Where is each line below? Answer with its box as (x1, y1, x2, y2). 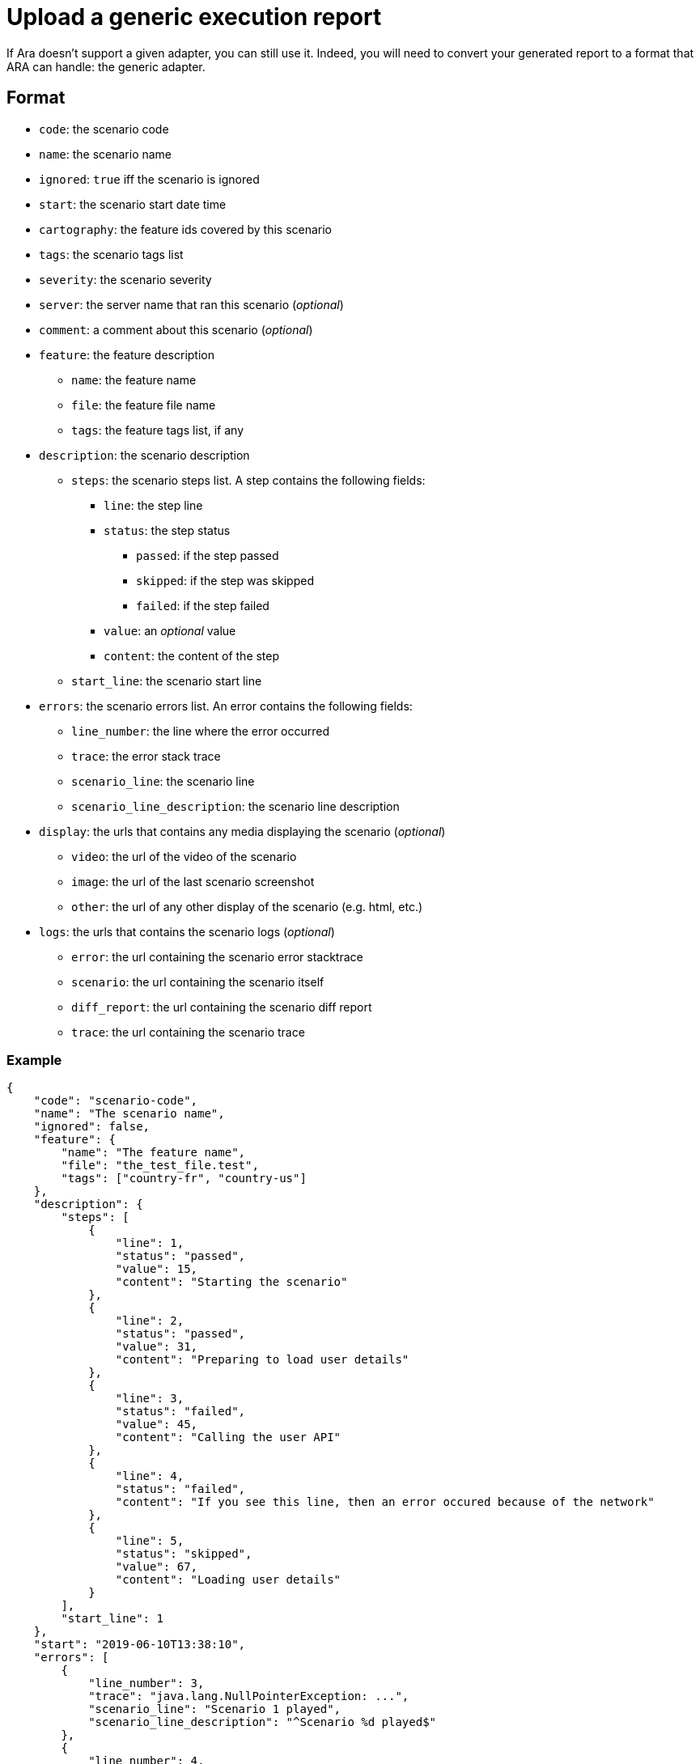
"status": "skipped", (115, 1547, 252, 1561)
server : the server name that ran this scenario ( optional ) (39, 297, 344, 312)
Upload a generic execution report (6, 3, 382, 31)
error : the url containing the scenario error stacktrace (71, 949, 363, 964)
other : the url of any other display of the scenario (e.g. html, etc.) (71, 899, 423, 914)
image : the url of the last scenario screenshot (71, 874, 315, 888)
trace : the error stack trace (71, 748, 221, 763)
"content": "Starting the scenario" (115, 1275, 348, 1289)
